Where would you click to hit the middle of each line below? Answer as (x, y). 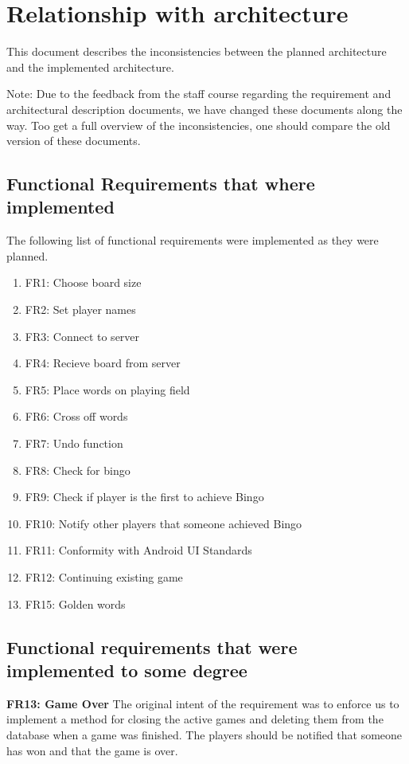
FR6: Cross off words (76, 416)
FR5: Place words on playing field (107, 389)
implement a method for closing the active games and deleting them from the (195, 719)
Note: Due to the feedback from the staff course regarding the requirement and (199, 94)
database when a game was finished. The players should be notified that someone (204, 734)
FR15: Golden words (75, 603)
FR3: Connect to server (82, 336)
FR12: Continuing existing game (104, 577)
